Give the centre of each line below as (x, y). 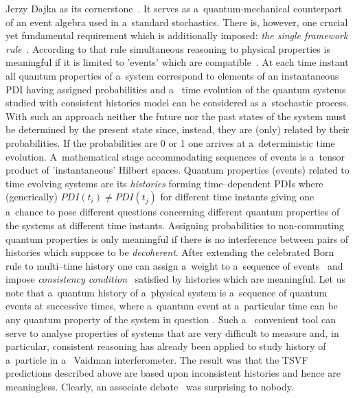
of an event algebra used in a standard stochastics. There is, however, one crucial (177, 22)
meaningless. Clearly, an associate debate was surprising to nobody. (150, 387)
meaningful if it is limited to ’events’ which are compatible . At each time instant (177, 62)
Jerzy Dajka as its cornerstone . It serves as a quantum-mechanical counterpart (174, 8)
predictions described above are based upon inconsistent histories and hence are (173, 373)
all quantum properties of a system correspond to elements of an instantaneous (172, 75)
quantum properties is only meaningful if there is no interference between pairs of (177, 238)
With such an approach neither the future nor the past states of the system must (176, 116)
